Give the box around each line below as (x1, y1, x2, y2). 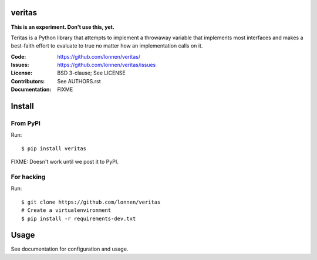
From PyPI (11, 119, 41, 127)
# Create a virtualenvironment (21, 207, 112, 214)
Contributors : (11, 77, 45, 85)
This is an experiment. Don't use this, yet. (11, 23, 114, 31)
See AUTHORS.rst (57, 77, 101, 85)
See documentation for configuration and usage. (11, 245, 129, 252)
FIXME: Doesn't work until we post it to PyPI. (11, 158, 119, 166)
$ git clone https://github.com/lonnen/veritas (21, 198, 161, 205)
